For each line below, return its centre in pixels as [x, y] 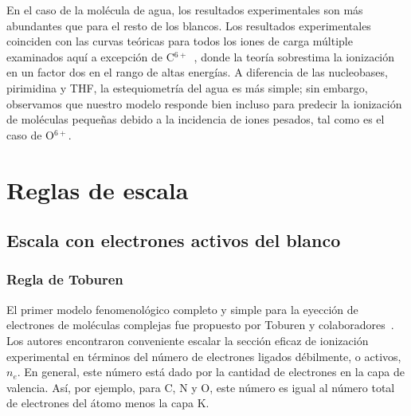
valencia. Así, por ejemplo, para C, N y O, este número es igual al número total [201, 387]
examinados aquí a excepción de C [90, 56]
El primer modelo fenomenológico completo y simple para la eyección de [182, 309]
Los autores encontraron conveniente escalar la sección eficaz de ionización [188, 340]
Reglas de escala [98, 189]
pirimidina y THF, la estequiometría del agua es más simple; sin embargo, [187, 87]
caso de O [30, 134]
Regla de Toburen [65, 279]
